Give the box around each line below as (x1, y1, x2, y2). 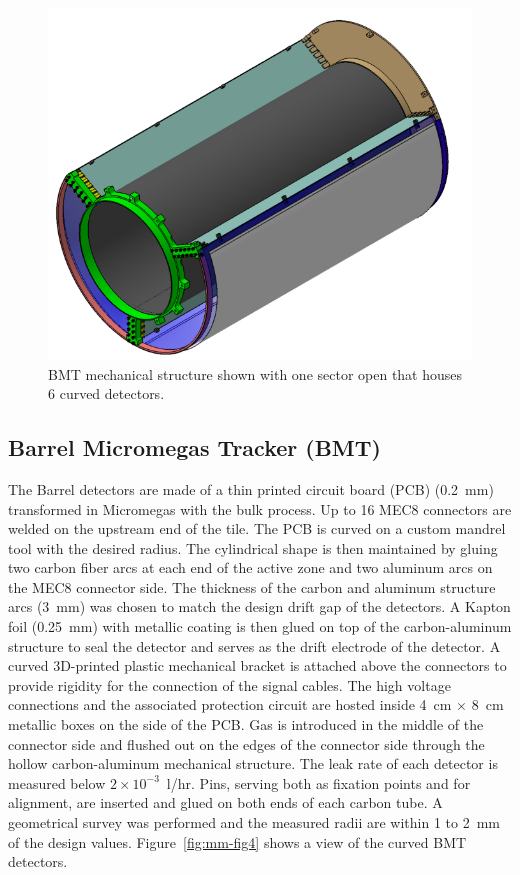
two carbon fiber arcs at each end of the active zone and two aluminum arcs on (8, 557, 493, 578)
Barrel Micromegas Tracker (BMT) (8, 432, 381, 463)
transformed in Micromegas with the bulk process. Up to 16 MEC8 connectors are (8, 498, 512, 519)
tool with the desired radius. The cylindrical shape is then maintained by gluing (8, 537, 498, 558)
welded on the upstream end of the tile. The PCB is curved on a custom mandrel (8, 518, 506, 539)
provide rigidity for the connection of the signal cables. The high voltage (8, 674, 451, 695)
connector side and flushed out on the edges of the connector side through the (8, 733, 485, 754)
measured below (8, 772, 106, 793)
